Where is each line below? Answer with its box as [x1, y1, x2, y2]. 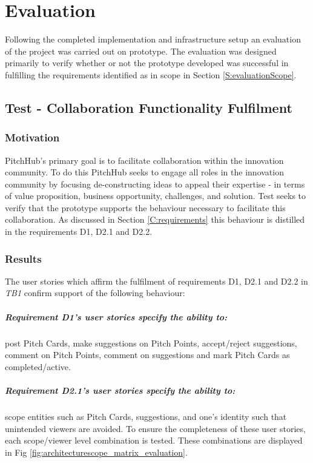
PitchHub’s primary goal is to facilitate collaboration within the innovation [5, 154, 284, 166]
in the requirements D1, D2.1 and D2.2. [5, 225, 153, 238]
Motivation [5, 130, 60, 145]
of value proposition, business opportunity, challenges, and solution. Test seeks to [5, 189, 306, 202]
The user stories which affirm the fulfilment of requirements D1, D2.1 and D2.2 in [5, 274, 308, 287]
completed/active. [5, 360, 71, 373]
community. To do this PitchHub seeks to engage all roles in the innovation [5, 166, 284, 178]
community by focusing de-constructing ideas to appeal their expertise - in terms [5, 177, 305, 190]
